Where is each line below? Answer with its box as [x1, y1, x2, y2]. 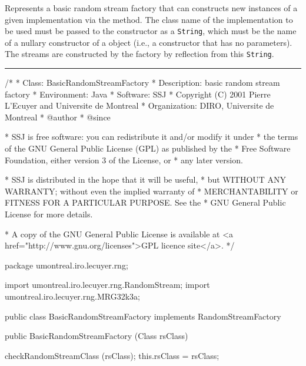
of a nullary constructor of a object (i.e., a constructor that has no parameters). [5, 36, 292, 48]
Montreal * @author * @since [5, 110, 111, 123]
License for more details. [5, 208, 93, 220]
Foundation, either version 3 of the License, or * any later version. [5, 153, 243, 166]
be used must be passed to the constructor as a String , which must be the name [5, 25, 297, 37]
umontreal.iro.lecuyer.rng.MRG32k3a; [5, 290, 140, 302]
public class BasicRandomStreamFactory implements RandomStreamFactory [5, 310, 281, 322]
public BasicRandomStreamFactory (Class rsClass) [5, 330, 188, 342]
